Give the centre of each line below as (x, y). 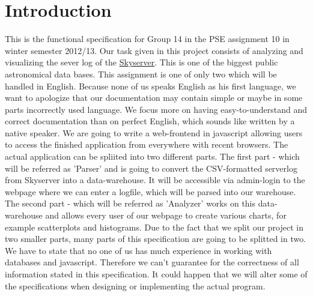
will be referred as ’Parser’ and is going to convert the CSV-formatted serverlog (151, 168)
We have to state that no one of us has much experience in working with (138, 250)
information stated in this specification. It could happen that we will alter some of (156, 274)
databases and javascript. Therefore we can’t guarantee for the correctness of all (152, 262)
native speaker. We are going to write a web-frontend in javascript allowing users (154, 132)
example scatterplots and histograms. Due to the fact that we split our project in (154, 227)
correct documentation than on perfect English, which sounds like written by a (150, 121)
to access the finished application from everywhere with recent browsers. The (147, 144)
